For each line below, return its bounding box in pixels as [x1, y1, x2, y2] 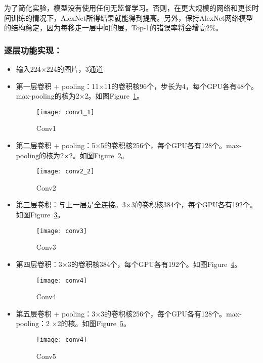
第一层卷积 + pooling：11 [16, 80, 99, 91]
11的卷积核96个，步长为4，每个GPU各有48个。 [104, 80, 258, 91]
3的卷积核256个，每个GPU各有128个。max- [101, 308, 242, 319]
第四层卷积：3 [16, 258, 62, 269]
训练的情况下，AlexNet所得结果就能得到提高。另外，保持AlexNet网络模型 [11, 12, 253, 23]
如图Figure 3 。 [16, 209, 65, 220]
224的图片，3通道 [46, 64, 103, 74]
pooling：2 [16, 318, 50, 329]
